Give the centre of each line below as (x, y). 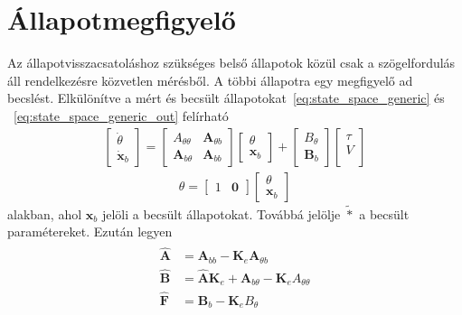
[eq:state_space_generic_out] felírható (121, 115)
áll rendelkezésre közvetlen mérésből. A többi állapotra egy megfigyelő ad (210, 80)
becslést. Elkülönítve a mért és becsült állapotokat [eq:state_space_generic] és (226, 98)
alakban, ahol (45, 213)
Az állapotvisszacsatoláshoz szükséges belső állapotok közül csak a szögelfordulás (231, 63)
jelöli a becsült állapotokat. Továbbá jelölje (221, 213)
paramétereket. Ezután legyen (90, 232)
